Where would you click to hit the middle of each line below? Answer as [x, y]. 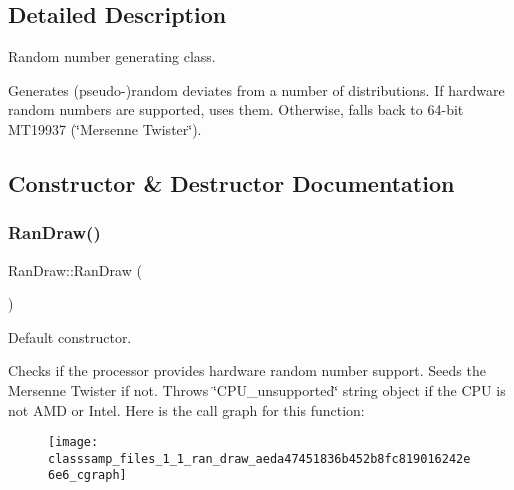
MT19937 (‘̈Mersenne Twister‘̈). [105, 128]
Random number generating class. [112, 56]
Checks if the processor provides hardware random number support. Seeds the [247, 370]
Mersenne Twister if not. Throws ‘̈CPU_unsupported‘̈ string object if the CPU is [257, 389]
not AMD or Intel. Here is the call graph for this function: [186, 409]
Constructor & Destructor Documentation [231, 182]
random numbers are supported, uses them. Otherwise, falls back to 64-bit [236, 109]
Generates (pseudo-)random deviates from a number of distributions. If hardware [256, 89]
